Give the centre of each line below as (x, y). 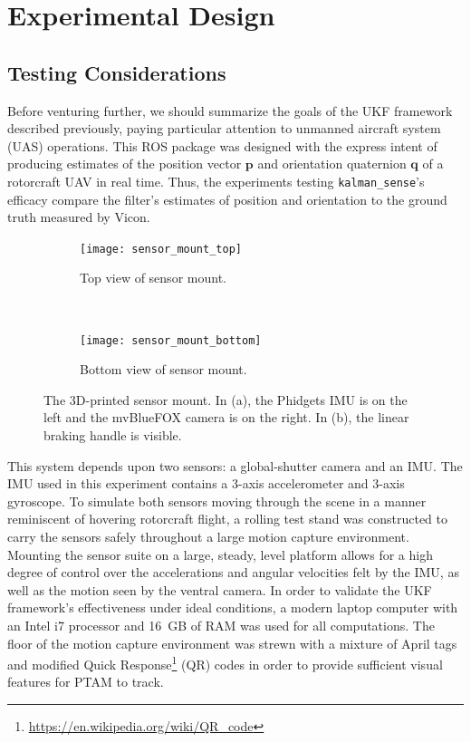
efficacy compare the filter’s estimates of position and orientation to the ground (227, 199)
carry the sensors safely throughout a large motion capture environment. (208, 537)
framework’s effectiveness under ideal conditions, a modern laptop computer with (233, 607)
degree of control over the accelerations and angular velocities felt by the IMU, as (233, 572)
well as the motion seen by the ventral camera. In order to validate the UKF (220, 589)
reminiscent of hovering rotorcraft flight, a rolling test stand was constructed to (227, 519)
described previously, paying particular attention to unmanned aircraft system (224, 128)
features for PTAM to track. (86, 682)
